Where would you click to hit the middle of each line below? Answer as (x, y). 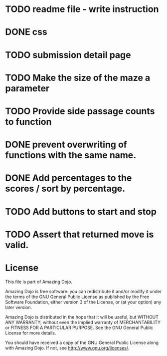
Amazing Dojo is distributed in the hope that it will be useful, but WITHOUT (82, 317)
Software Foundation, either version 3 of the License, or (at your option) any (83, 302)
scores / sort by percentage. (65, 189)
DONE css (26, 32)
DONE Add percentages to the (69, 178)
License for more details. (31, 333)
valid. (17, 245)
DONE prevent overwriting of (66, 145)
